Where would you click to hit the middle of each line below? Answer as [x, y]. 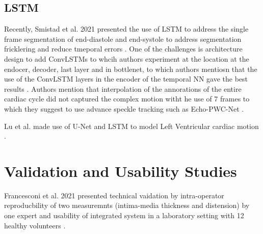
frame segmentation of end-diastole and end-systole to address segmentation [123, 38]
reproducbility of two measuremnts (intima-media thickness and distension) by [127, 205]
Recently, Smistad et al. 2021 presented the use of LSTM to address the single [126, 29]
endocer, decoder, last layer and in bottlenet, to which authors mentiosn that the [131, 69]
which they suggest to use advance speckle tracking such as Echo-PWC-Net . [124, 108]
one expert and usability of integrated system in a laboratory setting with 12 [124, 215]
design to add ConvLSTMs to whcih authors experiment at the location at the [127, 58]
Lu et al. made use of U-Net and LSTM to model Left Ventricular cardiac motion [131, 126]
